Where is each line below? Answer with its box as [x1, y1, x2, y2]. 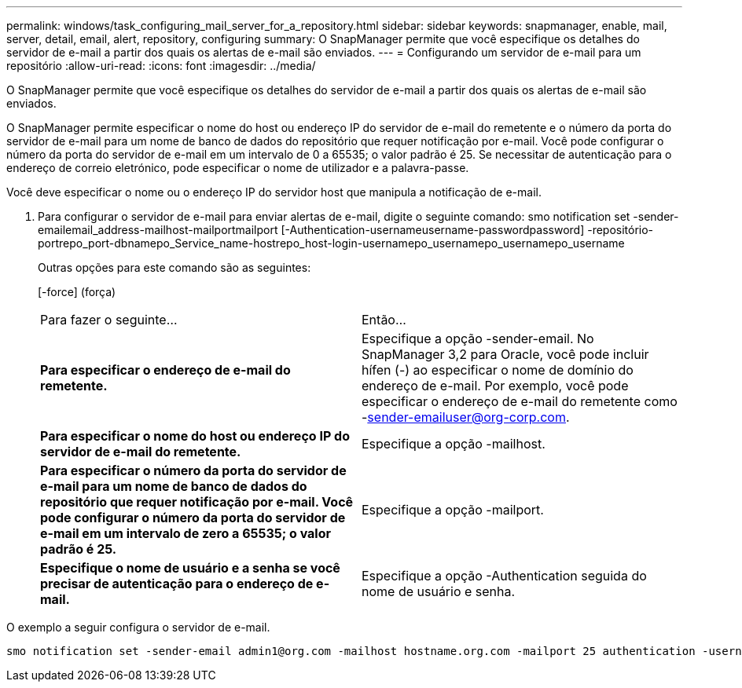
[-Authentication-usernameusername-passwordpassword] [281, 223, 585, 236]
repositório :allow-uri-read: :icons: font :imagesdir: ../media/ [6, 59, 316, 72]
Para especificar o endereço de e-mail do [40, 362, 291, 378]
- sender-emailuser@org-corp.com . [362, 409, 570, 425]
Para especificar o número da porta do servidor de [40, 463, 347, 478]
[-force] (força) [38, 285, 116, 298]
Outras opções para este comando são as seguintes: [38, 261, 311, 274]
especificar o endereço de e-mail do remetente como [362, 393, 678, 409]
